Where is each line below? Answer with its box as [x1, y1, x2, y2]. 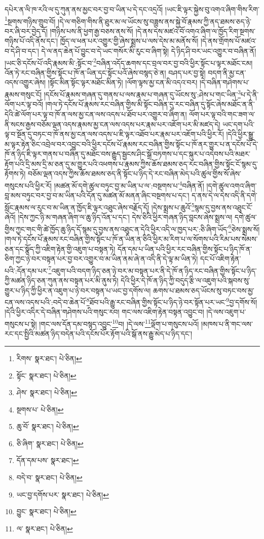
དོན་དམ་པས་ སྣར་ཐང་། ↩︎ [16, 455, 79, 466]
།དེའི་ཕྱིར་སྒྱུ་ [226, 129, 255, 139]
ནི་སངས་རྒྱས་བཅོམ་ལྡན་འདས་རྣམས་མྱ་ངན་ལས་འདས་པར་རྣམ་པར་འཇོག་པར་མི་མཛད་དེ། [5, 119, 220, 129]
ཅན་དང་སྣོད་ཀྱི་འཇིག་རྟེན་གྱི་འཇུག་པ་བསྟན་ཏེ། [5, 243, 116, 254]
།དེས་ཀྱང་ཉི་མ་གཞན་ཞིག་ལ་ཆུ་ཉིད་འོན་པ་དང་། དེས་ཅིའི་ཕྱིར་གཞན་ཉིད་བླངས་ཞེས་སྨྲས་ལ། [18, 212, 233, 222]
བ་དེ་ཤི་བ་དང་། [5, 46, 39, 56]
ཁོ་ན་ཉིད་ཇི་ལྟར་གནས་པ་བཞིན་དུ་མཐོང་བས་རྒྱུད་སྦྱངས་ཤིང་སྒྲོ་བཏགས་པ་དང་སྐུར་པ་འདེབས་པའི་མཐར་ [5, 148, 251, 159]
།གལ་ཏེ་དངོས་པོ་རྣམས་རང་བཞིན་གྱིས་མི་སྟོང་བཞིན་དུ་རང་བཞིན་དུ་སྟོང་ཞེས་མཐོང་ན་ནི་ [45, 99, 255, 109]
